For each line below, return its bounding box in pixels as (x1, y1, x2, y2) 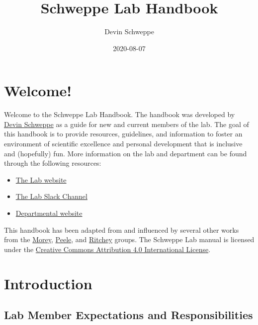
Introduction (4, 273, 92, 293)
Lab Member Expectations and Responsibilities (4, 307, 253, 323)
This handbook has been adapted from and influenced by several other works (4, 224, 239, 235)
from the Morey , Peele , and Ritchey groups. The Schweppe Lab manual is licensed (4, 234, 255, 245)
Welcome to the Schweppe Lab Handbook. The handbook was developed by (4, 109, 235, 120)
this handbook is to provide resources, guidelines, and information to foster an (4, 129, 243, 139)
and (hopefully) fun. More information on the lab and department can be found (4, 148, 247, 158)
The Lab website (15, 174, 67, 185)
